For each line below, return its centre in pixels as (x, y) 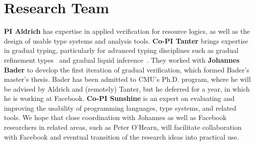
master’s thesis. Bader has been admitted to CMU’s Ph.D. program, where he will (127, 79)
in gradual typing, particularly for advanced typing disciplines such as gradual (121, 50)
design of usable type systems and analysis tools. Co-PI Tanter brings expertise (126, 40)
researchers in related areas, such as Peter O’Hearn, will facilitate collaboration (123, 127)
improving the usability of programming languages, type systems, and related (120, 108)
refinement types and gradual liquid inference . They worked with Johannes (122, 60)
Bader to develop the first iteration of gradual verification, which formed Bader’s (127, 69)
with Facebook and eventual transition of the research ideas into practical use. (122, 136)
